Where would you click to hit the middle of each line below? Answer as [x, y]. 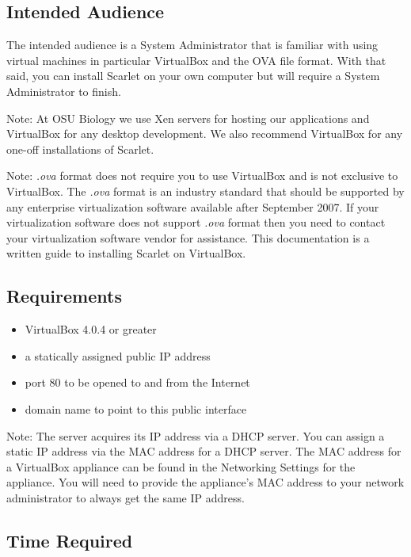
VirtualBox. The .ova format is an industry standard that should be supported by [205, 191]
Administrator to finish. [64, 91]
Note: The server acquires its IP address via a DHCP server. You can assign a [196, 435]
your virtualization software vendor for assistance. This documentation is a [188, 237]
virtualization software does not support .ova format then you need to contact [196, 222]
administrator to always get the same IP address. [126, 497]
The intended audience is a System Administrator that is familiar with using [192, 45]
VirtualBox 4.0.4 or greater [91, 329]
